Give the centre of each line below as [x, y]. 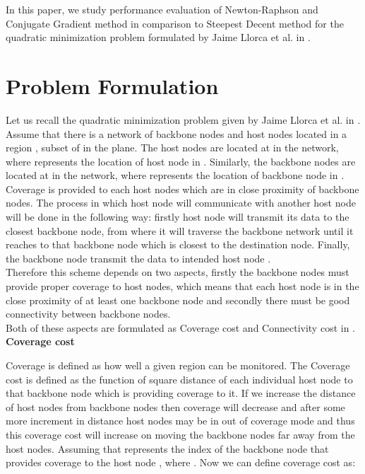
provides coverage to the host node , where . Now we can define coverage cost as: [181, 462]
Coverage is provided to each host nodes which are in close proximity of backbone [182, 189]
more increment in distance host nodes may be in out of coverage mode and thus [180, 421]
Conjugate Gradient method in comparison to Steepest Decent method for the [175, 23]
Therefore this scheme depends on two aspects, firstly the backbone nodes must [178, 272]
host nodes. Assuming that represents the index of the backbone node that [167, 448]
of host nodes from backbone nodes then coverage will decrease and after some [175, 406]
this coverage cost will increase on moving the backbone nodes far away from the [180, 434]
